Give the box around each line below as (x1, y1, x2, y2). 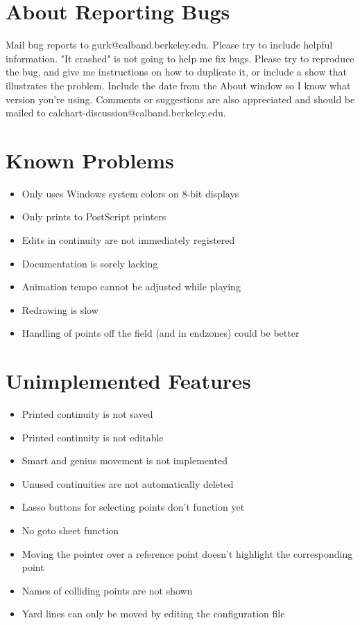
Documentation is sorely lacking (22, 256, 158, 270)
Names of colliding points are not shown (22, 583, 193, 597)
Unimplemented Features (6, 367, 251, 395)
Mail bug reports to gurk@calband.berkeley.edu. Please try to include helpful (6, 37, 333, 52)
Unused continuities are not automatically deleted (22, 476, 234, 491)
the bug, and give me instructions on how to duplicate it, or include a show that (6, 64, 347, 79)
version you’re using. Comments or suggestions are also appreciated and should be (6, 91, 355, 106)
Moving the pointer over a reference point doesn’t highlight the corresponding (22, 546, 353, 561)
